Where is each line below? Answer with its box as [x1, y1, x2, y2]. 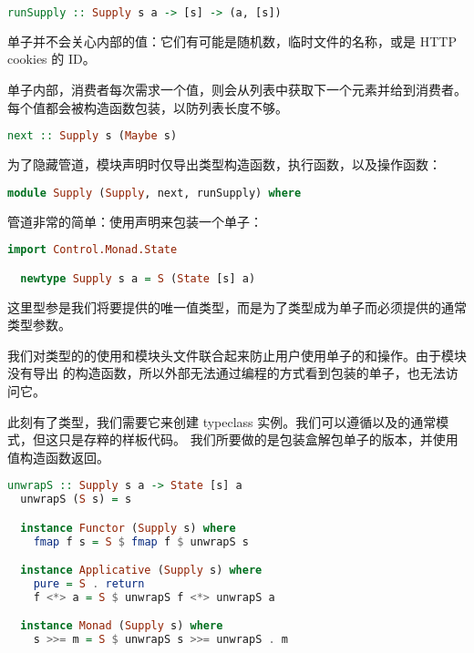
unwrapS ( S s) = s [20, 493, 132, 506]
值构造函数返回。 [7, 447, 109, 466]
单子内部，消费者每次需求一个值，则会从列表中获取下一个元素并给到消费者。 [7, 80, 467, 99]
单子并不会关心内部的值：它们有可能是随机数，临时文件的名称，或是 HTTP [7, 31, 457, 50]
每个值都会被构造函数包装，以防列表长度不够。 [7, 97, 288, 117]
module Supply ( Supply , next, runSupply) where [7, 186, 302, 199]
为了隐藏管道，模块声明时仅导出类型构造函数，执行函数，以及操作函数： [7, 155, 441, 174]
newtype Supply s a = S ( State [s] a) [20, 271, 256, 285]
